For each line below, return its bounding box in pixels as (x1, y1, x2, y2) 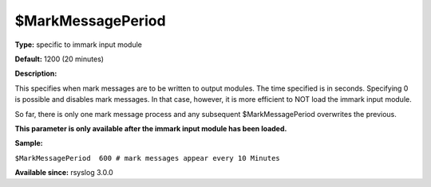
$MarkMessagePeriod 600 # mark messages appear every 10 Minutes (14, 154, 281, 162)
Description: (14, 68, 57, 79)
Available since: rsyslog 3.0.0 (14, 168, 113, 177)
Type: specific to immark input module (14, 40, 143, 49)
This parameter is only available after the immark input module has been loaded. (14, 123, 287, 133)
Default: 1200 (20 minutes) (14, 54, 104, 64)
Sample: (14, 138, 43, 148)
